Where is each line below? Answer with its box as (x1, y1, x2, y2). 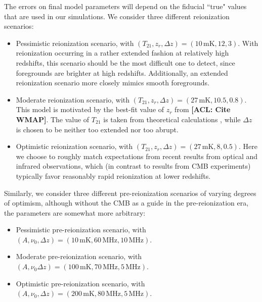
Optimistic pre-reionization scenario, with (16, 278, 145, 288)
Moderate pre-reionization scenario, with (16, 251, 142, 262)
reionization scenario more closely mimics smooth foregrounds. (16, 77, 209, 88)
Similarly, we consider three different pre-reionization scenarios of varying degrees (4, 187, 256, 198)
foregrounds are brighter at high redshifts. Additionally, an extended (16, 67, 228, 78)
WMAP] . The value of (16, 114, 90, 124)
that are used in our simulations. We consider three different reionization (4, 11, 230, 21)
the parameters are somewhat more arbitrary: (4, 207, 146, 218)
